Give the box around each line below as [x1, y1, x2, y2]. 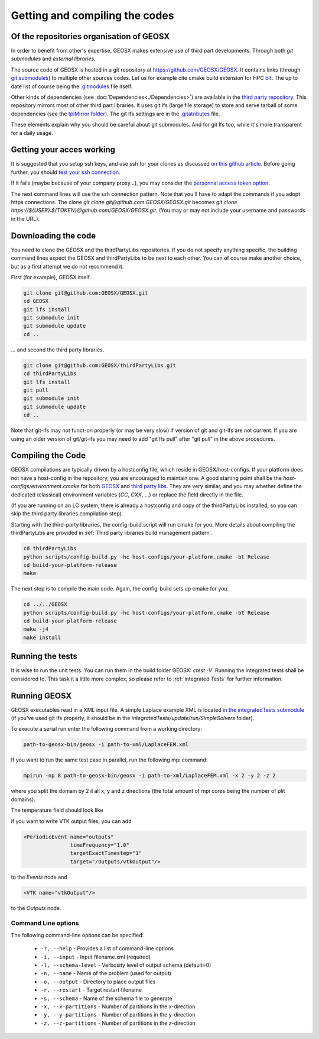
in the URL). [11, 215, 40, 222]
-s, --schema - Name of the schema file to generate [40, 995, 172, 1002]
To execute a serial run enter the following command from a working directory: [11, 725, 202, 733]
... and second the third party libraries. [11, 346, 105, 353]
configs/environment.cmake [11, 483, 80, 490]
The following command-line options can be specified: [11, 931, 144, 938]
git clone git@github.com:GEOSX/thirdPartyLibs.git [23, 362, 177, 369]
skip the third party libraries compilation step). [11, 510, 123, 517]
